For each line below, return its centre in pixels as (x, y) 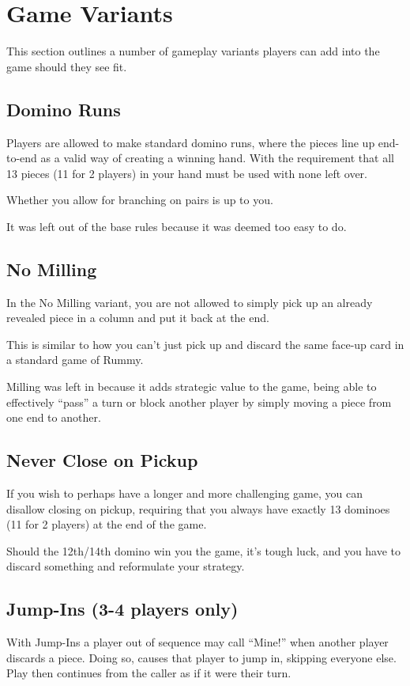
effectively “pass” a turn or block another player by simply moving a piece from (199, 402)
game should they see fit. (67, 66)
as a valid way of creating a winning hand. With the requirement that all (217, 158)
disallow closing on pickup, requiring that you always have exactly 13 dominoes (198, 508)
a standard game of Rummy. (75, 360)
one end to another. (54, 417)
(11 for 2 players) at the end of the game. (107, 524)
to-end (22, 158)
